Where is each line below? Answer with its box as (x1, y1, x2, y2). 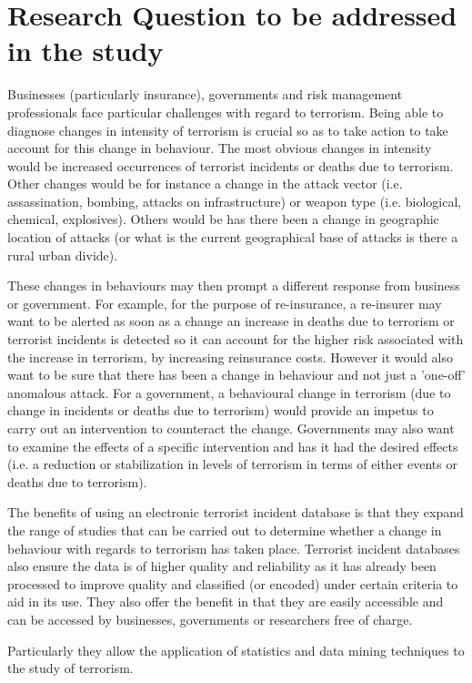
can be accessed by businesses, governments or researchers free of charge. (7, 609, 413, 628)
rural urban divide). (7, 245, 118, 264)
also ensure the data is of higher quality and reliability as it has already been (7, 556, 437, 576)
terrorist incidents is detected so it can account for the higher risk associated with (7, 330, 464, 349)
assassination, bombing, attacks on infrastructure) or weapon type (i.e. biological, (7, 191, 462, 210)
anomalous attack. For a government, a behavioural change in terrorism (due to (7, 382, 451, 402)
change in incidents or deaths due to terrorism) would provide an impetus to (7, 401, 434, 420)
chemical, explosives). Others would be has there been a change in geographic (7, 209, 439, 229)
